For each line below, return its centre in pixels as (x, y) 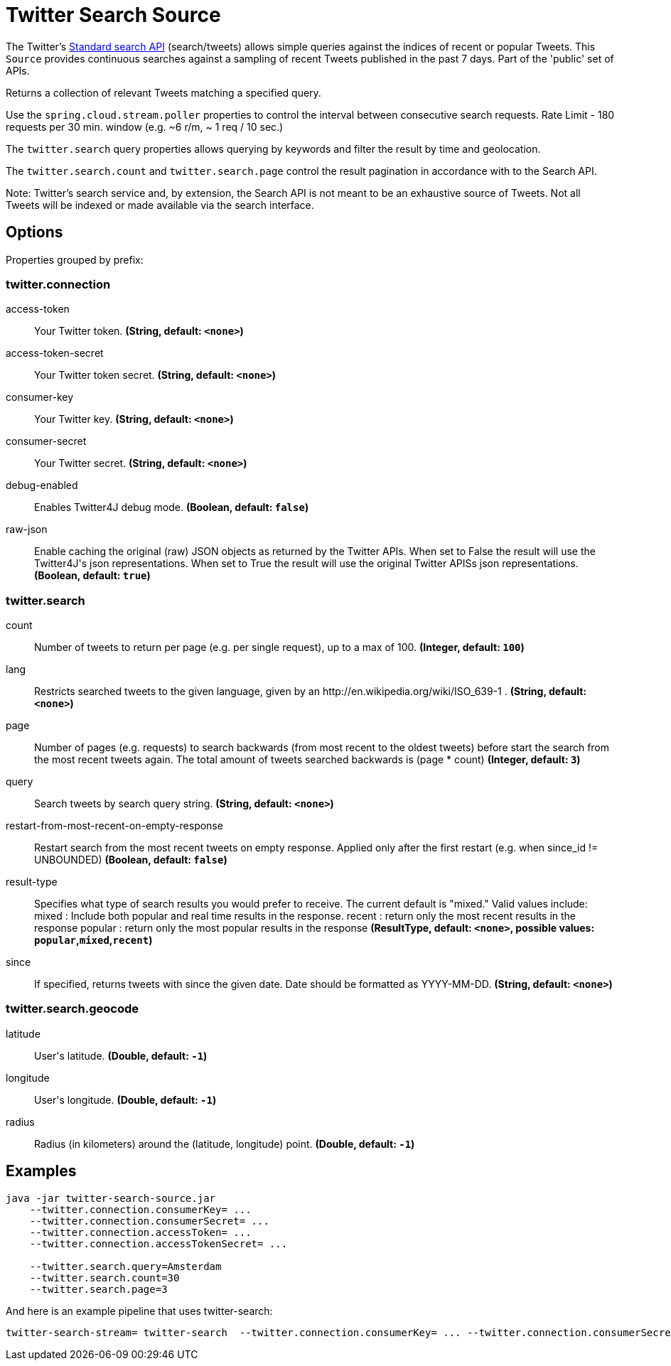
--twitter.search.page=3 (98, 1289)
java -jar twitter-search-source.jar (111, 1198)
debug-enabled (42, 485)
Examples (41, 1171)
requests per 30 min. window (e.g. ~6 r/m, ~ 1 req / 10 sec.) (145, 127)
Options (34, 232)
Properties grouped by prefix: (75, 259)
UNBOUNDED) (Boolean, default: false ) (131, 860)
